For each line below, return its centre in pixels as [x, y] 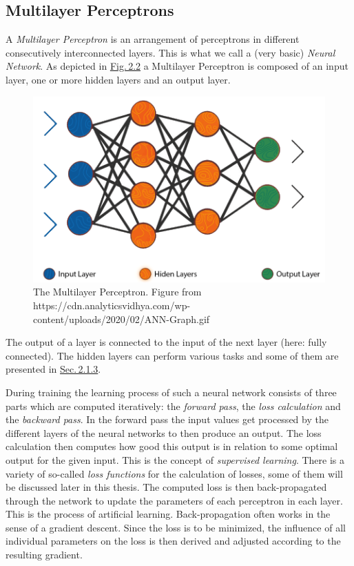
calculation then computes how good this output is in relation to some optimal [172, 446]
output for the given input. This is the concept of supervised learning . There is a [175, 459]
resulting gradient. [44, 555]
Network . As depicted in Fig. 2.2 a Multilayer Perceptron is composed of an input [177, 66]
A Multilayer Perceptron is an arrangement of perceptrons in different [153, 39]
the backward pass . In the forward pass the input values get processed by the [167, 419]
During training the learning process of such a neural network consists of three [171, 392]
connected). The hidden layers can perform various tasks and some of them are [172, 355]
